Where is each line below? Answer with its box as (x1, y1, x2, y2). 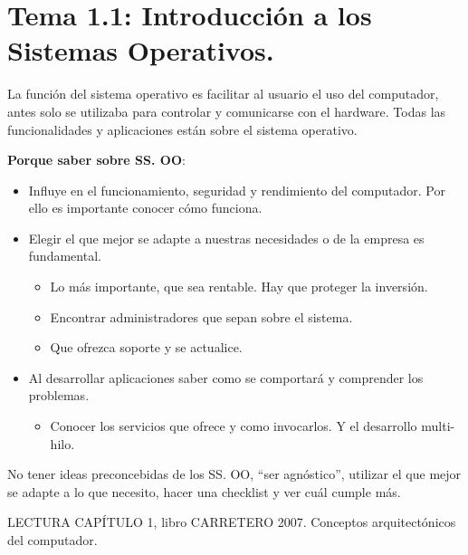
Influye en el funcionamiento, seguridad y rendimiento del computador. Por (28, 180, 445, 199)
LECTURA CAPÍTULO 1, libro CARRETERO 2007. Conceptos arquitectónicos (7, 512, 456, 531)
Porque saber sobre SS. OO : (7, 150, 186, 169)
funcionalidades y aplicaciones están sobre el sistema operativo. (7, 120, 358, 139)
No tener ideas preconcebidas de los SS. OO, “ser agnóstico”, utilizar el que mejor (7, 464, 462, 483)
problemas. (28, 386, 90, 405)
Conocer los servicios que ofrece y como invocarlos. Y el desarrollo (50, 416, 417, 435)
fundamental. (28, 246, 101, 265)
